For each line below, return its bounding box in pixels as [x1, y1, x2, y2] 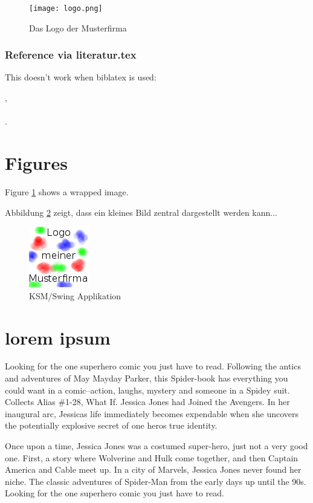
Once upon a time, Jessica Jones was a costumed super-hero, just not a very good [5, 440, 308, 452]
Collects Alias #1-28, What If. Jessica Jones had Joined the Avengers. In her [5, 395, 290, 408]
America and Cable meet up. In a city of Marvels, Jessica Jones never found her [5, 463, 302, 476]
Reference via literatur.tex [5, 47, 137, 62]
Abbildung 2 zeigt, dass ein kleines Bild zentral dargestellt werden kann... [5, 206, 277, 218]
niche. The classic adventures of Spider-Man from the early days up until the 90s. [5, 475, 306, 487]
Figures [5, 151, 68, 175]
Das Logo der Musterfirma [29, 21, 127, 34]
